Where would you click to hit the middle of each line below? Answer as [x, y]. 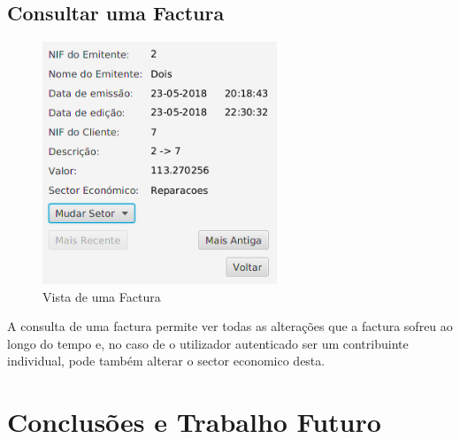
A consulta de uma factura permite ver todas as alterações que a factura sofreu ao [230, 326]
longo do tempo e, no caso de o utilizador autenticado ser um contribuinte [208, 343]
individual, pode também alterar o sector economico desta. [166, 361]
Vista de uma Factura [102, 296]
